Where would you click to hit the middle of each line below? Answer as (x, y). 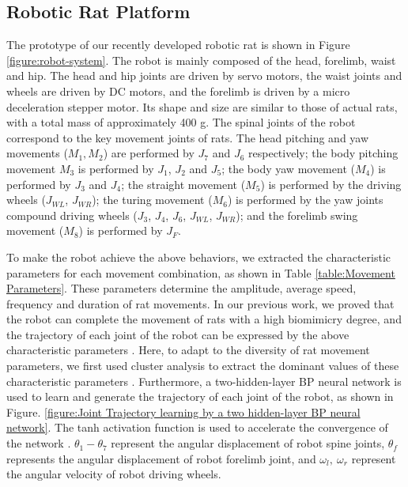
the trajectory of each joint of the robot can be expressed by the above (178, 334)
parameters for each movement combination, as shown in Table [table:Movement (201, 272)
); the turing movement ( (152, 200)
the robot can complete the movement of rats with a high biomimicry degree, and (204, 319)
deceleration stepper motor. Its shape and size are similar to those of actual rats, (202, 106)
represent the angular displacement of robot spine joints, (248, 443)
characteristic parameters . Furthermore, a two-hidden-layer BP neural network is (204, 381)
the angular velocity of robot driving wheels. (114, 474)
